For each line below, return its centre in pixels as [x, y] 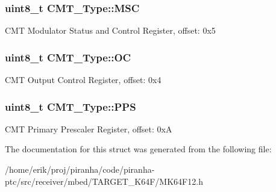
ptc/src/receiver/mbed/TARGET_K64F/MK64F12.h [104, 181]
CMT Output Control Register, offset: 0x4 [83, 80]
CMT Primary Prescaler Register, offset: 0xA [89, 129]
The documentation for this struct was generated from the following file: [138, 149]
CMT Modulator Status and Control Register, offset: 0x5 [110, 30]
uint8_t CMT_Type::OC [68, 57]
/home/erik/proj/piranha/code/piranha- [80, 169]
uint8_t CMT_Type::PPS [71, 106]
